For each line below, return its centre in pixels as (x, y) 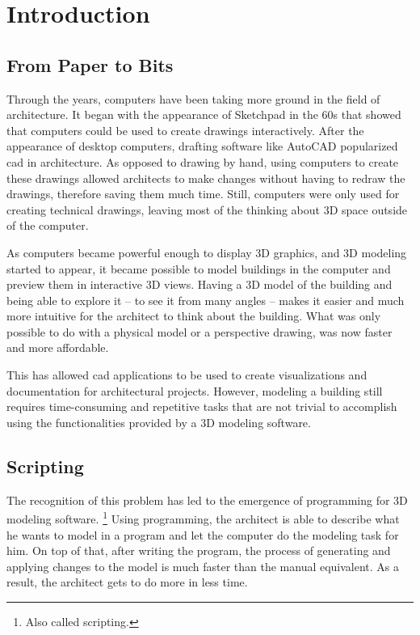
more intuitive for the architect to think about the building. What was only (194, 316)
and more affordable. (58, 347)
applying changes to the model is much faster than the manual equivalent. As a (203, 566)
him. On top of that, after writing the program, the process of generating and (199, 550)
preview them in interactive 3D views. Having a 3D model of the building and (199, 284)
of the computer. (48, 225)
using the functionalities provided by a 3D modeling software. (159, 422)
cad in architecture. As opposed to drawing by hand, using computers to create (203, 161)
